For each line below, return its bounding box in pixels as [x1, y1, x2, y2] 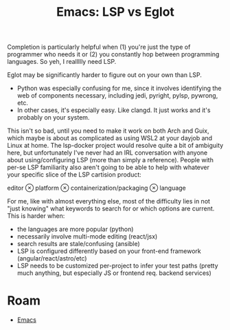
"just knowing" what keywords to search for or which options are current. [7, 204, 215, 213]
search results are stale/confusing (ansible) [16, 240, 141, 248]
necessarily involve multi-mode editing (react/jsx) [16, 232, 158, 241]
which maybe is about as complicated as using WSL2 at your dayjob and [7, 134, 213, 142]
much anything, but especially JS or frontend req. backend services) [16, 269, 211, 277]
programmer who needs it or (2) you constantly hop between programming [7, 50, 220, 58]
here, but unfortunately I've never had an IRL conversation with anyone [7, 148, 208, 157]
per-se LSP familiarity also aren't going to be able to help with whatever [7, 163, 210, 172]
